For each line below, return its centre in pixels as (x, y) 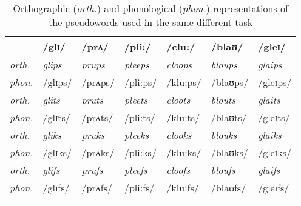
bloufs (223, 170)
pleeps (137, 65)
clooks (179, 135)
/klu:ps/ (184, 82)
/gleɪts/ (274, 117)
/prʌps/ (98, 82)
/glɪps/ (57, 82)
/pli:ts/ (140, 117)
